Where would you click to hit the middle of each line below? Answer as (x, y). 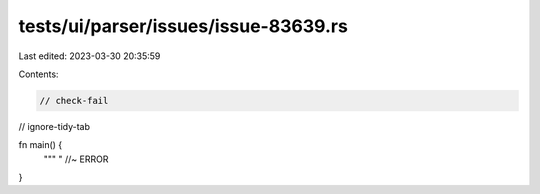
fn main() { (40, 145)
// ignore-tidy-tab (54, 126)
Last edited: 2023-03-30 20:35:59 (89, 56)
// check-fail (74, 100)
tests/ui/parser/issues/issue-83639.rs (183, 26)
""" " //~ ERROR (76, 159)
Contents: (38, 74)
